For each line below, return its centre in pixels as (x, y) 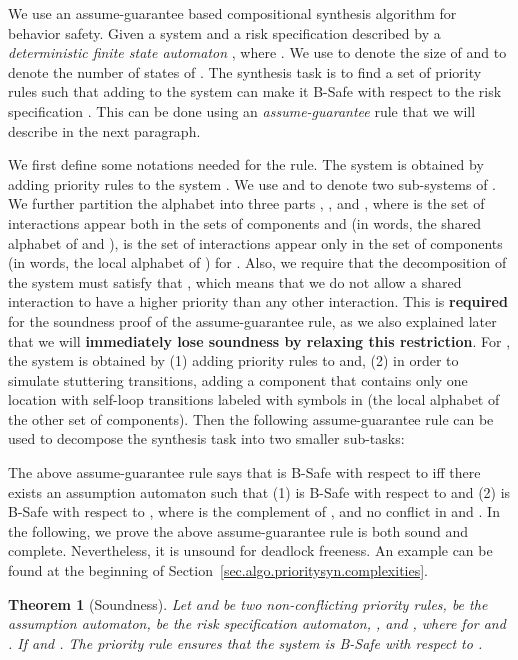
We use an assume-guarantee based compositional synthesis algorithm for (232, 13)
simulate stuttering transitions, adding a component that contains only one (238, 379)
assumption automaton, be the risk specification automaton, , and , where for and (257, 623)
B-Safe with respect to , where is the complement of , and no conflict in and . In (254, 511)
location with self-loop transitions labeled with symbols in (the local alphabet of (254, 399)
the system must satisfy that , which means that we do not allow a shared (235, 281)
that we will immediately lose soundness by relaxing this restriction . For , (259, 340)
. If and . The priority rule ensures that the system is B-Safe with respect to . (245, 642)
